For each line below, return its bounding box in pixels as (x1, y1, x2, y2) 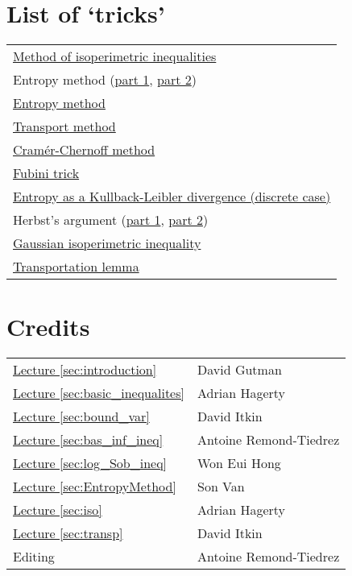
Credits (6, 310, 90, 343)
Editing (13, 547, 55, 566)
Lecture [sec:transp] (13, 524, 123, 543)
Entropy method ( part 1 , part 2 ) (13, 70, 197, 89)
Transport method (13, 117, 116, 136)
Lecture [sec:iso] (13, 500, 102, 520)
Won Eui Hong (197, 454, 281, 473)
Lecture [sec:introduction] (13, 360, 157, 379)
